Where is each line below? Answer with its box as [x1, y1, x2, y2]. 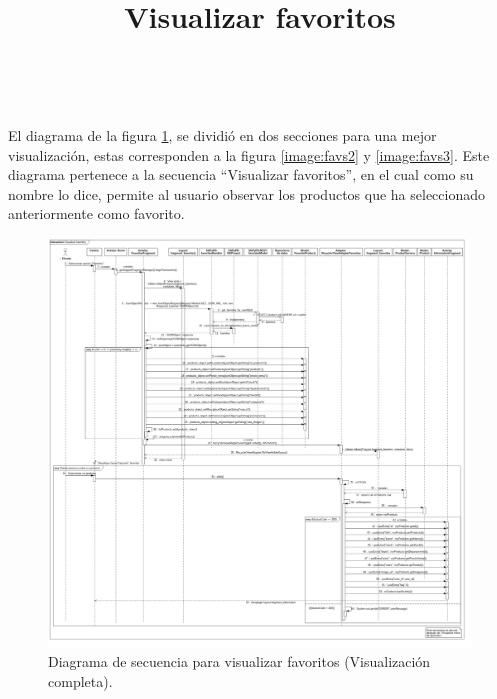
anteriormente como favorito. [8, 203, 185, 224]
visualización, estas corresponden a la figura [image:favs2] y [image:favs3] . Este [8, 144, 490, 165]
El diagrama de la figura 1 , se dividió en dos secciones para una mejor [8, 124, 437, 145]
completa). [48, 670, 113, 691]
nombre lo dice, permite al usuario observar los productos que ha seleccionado [8, 183, 485, 204]
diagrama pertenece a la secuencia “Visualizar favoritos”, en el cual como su [8, 164, 474, 185]
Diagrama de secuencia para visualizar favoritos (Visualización [48, 651, 431, 672]
